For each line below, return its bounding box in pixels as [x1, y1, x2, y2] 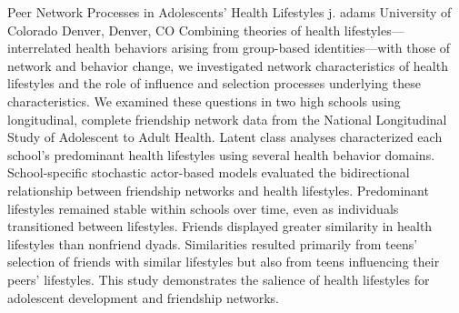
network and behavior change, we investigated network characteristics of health [7, 56, 448, 75]
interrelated [7, 38, 72, 57]
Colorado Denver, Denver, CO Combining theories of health [7, 20, 341, 39]
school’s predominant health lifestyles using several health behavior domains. [7, 145, 435, 164]
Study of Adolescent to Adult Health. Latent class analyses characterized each [7, 127, 443, 146]
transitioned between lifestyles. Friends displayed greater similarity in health [7, 217, 433, 236]
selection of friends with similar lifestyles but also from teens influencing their [7, 252, 440, 271]
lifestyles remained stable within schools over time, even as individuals [7, 198, 399, 217]
